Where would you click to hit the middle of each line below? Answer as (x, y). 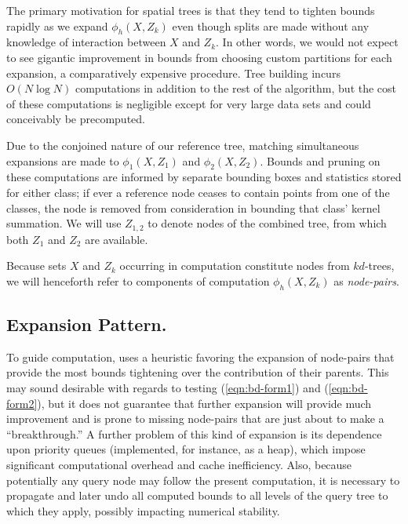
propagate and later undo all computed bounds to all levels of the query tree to (197, 495)
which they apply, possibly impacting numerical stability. (143, 510)
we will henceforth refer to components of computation (138, 280)
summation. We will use (64, 223)
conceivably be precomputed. (76, 119)
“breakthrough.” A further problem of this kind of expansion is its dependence (194, 433)
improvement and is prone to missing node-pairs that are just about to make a (195, 418)
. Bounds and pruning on (320, 160)
